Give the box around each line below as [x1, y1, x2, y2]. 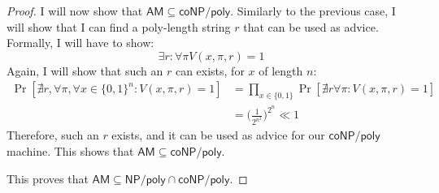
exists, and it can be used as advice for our [111, 127, 325, 144]
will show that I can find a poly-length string [7, 18, 231, 35]
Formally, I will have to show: [7, 34, 154, 51]
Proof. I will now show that [7, 2, 143, 19]
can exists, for [175, 62, 245, 79]
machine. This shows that [7, 143, 134, 160]
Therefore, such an [7, 127, 99, 144]
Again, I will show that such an [7, 62, 163, 79]
